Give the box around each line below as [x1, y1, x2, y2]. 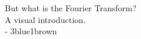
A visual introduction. [5, 13, 86, 25]
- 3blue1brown [5, 25, 57, 37]
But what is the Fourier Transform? [5, 2, 137, 14]
